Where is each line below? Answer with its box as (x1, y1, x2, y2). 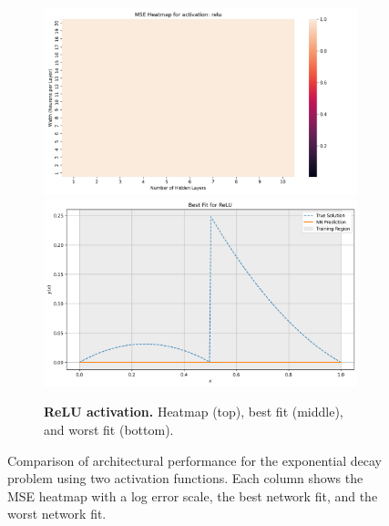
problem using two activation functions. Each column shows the (7, 469, 363, 488)
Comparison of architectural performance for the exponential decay (7, 450, 382, 469)
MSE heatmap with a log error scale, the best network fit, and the (7, 486, 378, 505)
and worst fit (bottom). (44, 419, 174, 438)
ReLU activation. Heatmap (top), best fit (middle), (44, 402, 343, 421)
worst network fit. (7, 504, 107, 523)
